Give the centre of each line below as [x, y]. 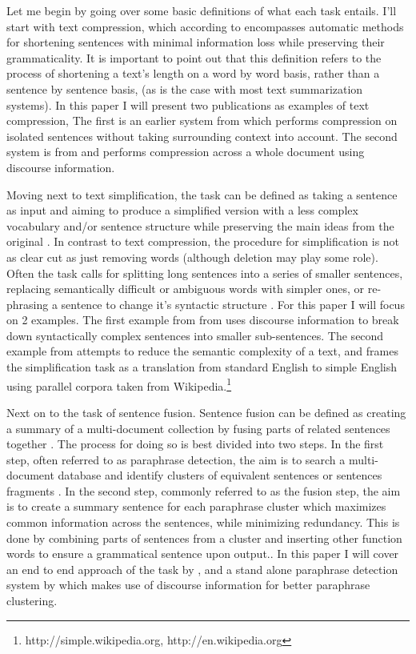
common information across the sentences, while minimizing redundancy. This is [203, 522]
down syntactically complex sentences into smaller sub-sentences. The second [195, 335]
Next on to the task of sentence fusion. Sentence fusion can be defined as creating [206, 412]
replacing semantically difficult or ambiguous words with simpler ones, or [186, 289]
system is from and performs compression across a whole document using [186, 152]
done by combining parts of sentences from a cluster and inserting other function [204, 538]
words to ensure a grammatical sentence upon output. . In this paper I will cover [203, 554]
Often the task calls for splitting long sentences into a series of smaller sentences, [205, 273]
